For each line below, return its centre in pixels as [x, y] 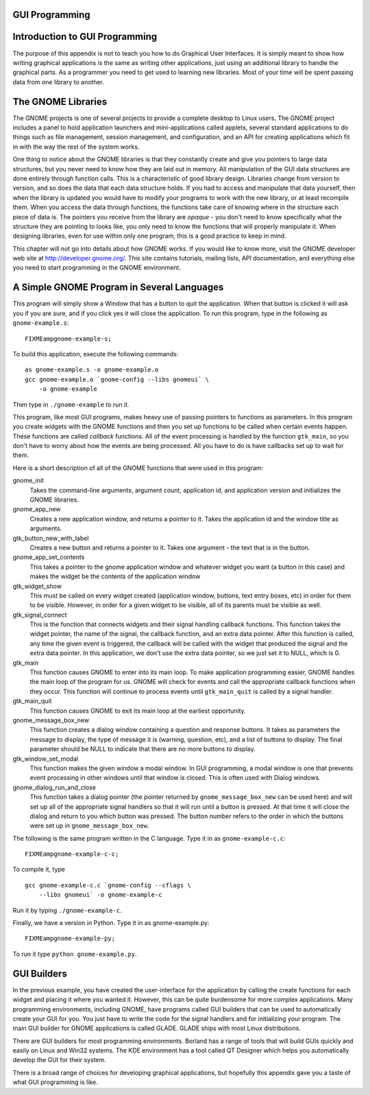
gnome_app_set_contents [49, 557]
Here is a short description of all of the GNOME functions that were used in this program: [138, 468]
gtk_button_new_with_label [51, 538]
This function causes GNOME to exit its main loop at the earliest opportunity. [138, 711]
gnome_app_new [37, 509]
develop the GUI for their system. [59, 1060]
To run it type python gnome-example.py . [75, 954]
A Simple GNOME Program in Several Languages [118, 287]
